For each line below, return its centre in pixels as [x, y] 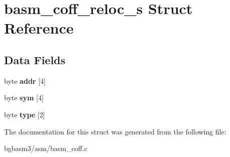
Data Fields [35, 59]
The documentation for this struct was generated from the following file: [115, 131]
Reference [39, 28]
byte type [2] [25, 114]
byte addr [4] [25, 81]
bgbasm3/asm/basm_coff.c [46, 148]
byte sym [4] [24, 98]
